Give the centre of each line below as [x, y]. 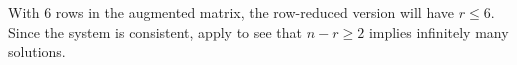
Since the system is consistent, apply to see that [155, 31]
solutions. [37, 51]
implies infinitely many [438, 31]
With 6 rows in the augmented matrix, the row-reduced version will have [231, 12]
